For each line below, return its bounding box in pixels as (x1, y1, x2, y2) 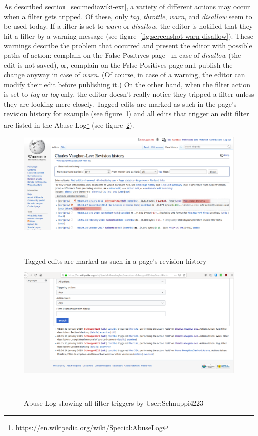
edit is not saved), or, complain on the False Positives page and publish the (4, 59, 233, 70)
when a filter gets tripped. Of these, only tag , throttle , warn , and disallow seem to (4, 11, 252, 21)
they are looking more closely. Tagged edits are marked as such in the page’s (4, 98, 237, 109)
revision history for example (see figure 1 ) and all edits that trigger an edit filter (4, 108, 249, 118)
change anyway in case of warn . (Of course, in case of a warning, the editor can (4, 69, 245, 80)
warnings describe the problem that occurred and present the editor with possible (4, 40, 252, 51)
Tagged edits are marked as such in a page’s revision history (24, 255, 207, 266)
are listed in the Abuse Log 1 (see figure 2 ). (4, 118, 134, 130)
